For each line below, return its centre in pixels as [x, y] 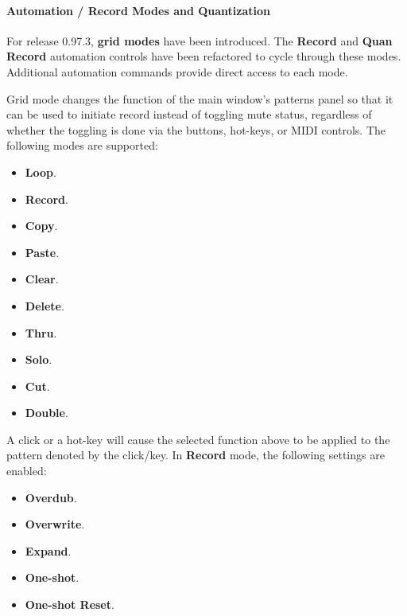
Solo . [39, 359]
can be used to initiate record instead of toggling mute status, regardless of [189, 114]
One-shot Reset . [70, 604]
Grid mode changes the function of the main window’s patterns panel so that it [200, 98]
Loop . [41, 172]
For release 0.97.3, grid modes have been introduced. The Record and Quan [200, 40]
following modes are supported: [82, 145]
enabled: [27, 471]
